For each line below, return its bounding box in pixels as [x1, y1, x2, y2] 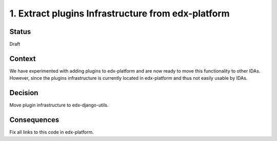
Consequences [9, 116, 60, 125]
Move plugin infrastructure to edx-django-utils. [9, 102, 109, 108]
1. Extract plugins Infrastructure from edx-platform [9, 8, 230, 19]
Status [9, 27, 31, 36]
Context [9, 54, 36, 63]
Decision [9, 89, 38, 97]
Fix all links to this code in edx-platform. [9, 129, 94, 135]
